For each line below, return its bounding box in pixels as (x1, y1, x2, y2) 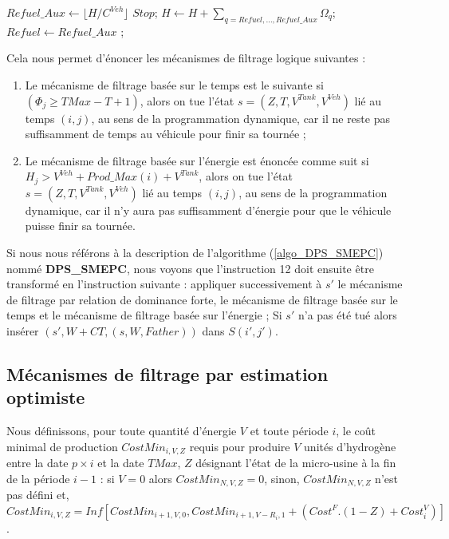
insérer (6, 322, 39, 339)
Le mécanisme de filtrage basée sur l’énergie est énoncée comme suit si (25, 152, 369, 168)
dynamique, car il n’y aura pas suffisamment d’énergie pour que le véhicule (25, 201, 392, 218)
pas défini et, (6, 486, 69, 503)
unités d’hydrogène (304, 438, 396, 454)
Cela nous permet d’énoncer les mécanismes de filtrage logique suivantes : (6, 50, 366, 66)
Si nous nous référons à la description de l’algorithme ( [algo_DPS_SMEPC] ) (6, 244, 384, 260)
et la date (97, 454, 144, 471)
